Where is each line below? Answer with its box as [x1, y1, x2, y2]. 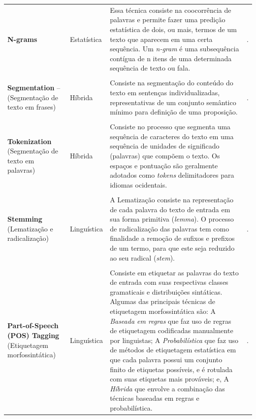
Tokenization [7, 136, 52, 146]
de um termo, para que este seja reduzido [110, 242, 235, 253]
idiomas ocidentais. [110, 179, 167, 190]
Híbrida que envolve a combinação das [110, 383, 225, 393]
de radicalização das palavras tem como [110, 223, 229, 233]
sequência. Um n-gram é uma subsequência [110, 43, 239, 54]
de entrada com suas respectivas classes [110, 277, 228, 287]
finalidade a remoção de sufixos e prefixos [110, 233, 235, 243]
